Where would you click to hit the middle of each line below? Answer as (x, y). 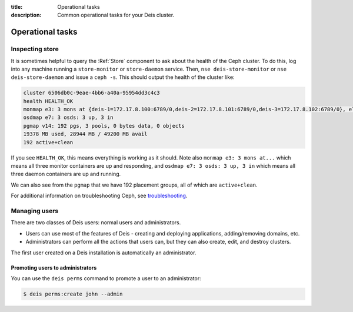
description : (26, 15)
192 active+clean (48, 142)
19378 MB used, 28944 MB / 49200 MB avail (85, 134)
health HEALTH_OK (48, 101)
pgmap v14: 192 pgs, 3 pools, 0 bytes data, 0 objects (104, 126)
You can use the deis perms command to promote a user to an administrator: (106, 278)
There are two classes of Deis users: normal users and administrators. (96, 223)
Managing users (35, 211)
